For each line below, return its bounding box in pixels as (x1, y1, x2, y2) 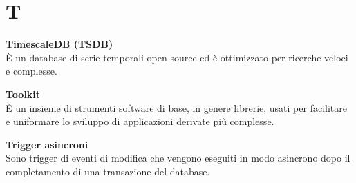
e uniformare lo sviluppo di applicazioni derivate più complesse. (6, 114, 274, 128)
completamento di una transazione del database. (6, 164, 210, 178)
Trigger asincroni (6, 137, 88, 151)
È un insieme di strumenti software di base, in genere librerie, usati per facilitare (6, 100, 347, 115)
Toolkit (6, 86, 41, 101)
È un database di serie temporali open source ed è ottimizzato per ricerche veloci (6, 50, 348, 64)
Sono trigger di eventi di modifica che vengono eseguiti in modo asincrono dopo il (6, 151, 350, 165)
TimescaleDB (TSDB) (6, 37, 113, 51)
